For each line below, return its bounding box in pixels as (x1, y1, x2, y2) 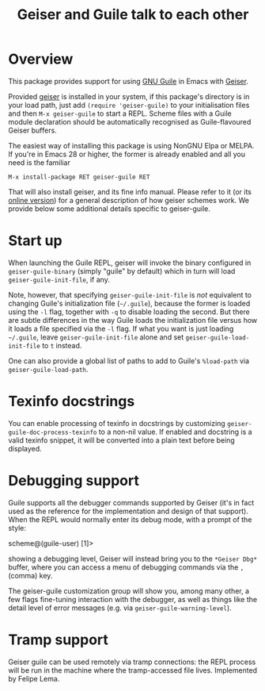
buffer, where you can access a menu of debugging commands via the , (8, 562, 244, 572)
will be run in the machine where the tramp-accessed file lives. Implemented (8, 665, 258, 675)
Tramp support (8, 631, 109, 648)
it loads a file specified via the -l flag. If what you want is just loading (8, 324, 234, 333)
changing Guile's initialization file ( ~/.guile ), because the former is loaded (8, 298, 251, 308)
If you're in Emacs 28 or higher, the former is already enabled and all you (8, 149, 246, 159)
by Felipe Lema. (8, 674, 60, 683)
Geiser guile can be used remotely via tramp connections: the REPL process (8, 657, 256, 666)
